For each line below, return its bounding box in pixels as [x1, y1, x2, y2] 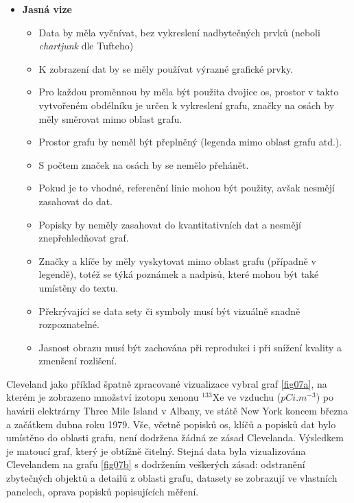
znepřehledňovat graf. [38, 231, 129, 245]
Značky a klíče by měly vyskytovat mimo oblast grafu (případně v [38, 253, 316, 268]
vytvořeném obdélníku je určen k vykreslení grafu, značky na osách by [38, 97, 335, 112]
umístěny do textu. [38, 280, 119, 294]
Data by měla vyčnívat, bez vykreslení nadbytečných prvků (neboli [38, 25, 320, 39]
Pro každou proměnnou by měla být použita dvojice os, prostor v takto [38, 84, 339, 99]
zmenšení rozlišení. [38, 353, 117, 368]
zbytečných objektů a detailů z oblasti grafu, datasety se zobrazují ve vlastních [6, 471, 338, 485]
